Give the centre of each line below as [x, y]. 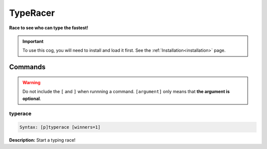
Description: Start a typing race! [42, 140]
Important [33, 41]
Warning [31, 82]
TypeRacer [32, 13]
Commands [27, 67]
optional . [32, 99]
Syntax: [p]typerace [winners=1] [60, 127]
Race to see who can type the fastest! [49, 28]
